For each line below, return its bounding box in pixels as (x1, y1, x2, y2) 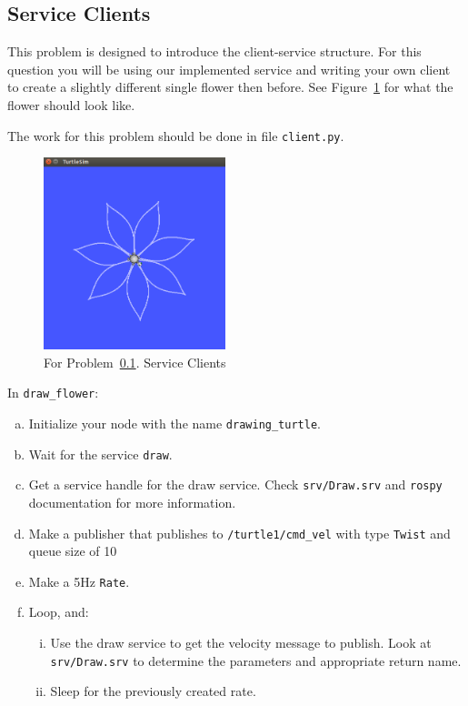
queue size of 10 (28, 541, 117, 560)
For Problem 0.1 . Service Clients (44, 352, 226, 371)
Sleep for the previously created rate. (50, 681, 256, 701)
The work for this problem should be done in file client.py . (7, 126, 344, 145)
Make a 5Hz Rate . (28, 571, 130, 590)
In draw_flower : (7, 383, 99, 402)
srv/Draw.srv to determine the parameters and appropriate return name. (50, 651, 462, 670)
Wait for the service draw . (28, 444, 173, 463)
